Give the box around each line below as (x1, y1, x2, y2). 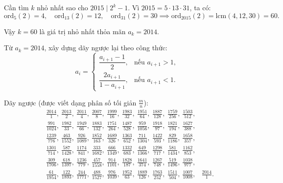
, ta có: (189, 2, 211, 12)
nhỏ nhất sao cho (37, 2, 88, 12)
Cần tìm (4, 2, 29, 12)
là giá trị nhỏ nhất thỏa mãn (39, 26, 126, 36)
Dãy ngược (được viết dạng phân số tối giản (4, 97, 137, 107)
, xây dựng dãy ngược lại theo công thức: (44, 42, 167, 53)
